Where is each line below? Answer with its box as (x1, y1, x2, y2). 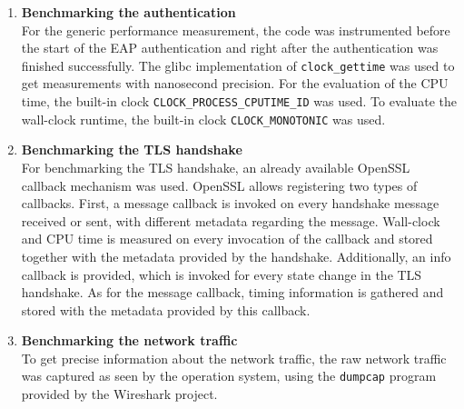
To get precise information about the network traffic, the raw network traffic (21, 348, 447, 367)
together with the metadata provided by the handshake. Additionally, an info (21, 246, 451, 265)
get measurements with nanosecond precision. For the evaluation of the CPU (21, 74, 449, 93)
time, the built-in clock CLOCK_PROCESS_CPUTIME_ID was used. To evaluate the (21, 92, 457, 111)
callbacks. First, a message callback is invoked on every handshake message (21, 194, 439, 213)
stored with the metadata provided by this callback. (21, 300, 311, 319)
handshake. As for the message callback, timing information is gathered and (21, 283, 444, 302)
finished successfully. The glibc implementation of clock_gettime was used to (21, 55, 455, 75)
